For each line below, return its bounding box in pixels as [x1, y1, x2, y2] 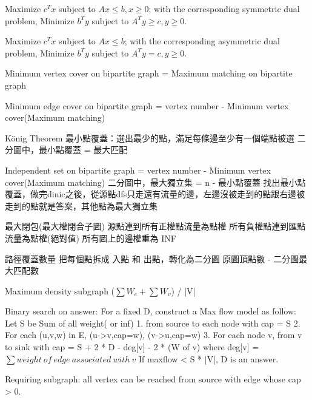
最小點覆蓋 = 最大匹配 [38, 143, 128, 156]
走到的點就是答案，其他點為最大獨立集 [5, 199, 158, 212]
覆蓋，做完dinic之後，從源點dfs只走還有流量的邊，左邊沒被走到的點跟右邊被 [5, 188, 305, 200]
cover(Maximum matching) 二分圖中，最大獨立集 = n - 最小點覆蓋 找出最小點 [5, 175, 306, 188]
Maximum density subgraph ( [5, 284, 115, 297]
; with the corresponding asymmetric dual [124, 35, 280, 47]
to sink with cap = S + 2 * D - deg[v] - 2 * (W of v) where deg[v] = [5, 341, 259, 353]
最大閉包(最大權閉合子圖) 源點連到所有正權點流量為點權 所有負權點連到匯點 [5, 220, 306, 232]
